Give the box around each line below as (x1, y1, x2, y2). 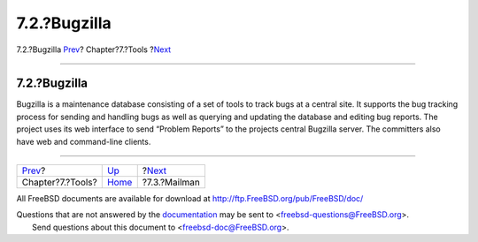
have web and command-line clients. (16, 136, 151, 147)
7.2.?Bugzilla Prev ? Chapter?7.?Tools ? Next (16, 44, 172, 55)
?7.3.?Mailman (142, 177, 201, 189)
